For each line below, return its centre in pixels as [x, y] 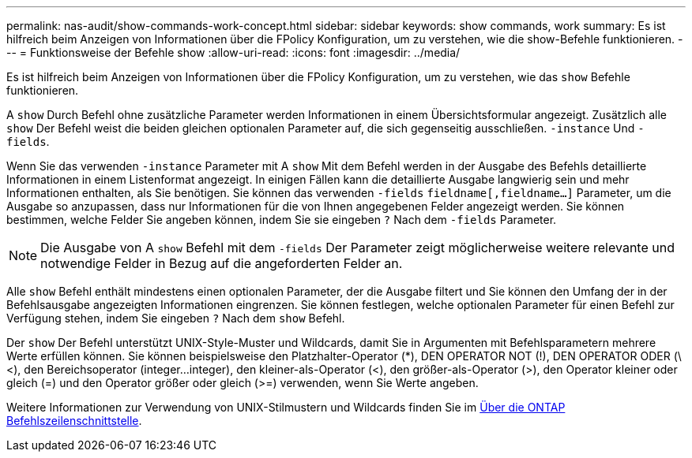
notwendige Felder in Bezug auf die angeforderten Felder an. [222, 263]
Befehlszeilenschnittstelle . [74, 421]
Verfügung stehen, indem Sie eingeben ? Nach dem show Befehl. [176, 318]
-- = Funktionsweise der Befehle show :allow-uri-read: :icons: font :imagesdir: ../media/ [233, 52]
